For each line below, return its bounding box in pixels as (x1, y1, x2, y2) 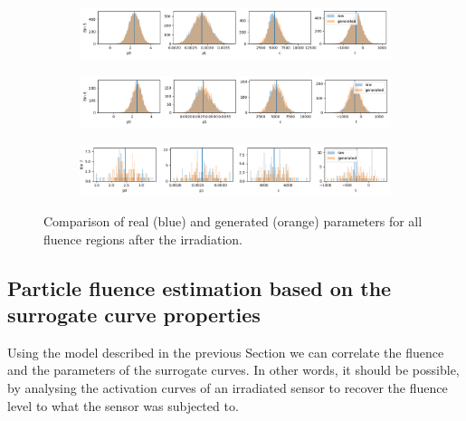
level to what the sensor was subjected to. (7, 396, 239, 415)
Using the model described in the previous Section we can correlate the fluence (7, 342, 444, 361)
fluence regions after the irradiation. (43, 229, 243, 248)
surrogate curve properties (7, 301, 261, 329)
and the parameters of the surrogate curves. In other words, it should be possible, (7, 360, 460, 379)
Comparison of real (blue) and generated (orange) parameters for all (43, 212, 423, 231)
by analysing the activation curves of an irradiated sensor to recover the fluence (7, 378, 448, 397)
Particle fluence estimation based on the (7, 273, 392, 301)
